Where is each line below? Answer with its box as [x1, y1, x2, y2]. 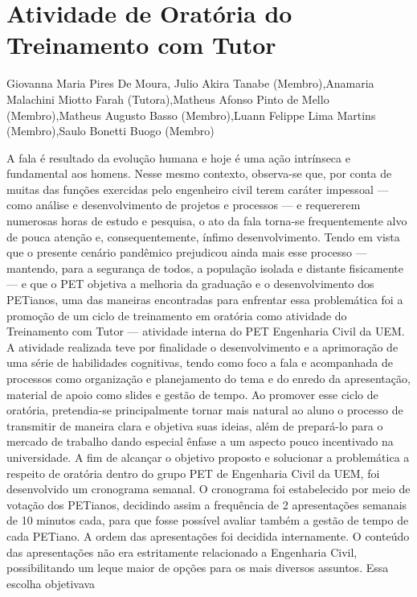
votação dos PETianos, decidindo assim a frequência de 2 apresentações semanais [6, 496, 407, 513]
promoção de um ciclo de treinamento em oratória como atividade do [6, 307, 347, 323]
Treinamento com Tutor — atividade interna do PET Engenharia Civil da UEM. [6, 323, 405, 340]
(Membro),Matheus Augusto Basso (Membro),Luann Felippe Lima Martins [6, 106, 376, 123]
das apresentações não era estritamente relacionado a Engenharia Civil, [6, 543, 358, 560]
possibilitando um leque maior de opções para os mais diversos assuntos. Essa [6, 559, 389, 576]
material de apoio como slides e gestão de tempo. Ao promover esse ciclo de [6, 385, 378, 402]
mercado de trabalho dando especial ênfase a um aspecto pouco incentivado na [6, 433, 394, 450]
